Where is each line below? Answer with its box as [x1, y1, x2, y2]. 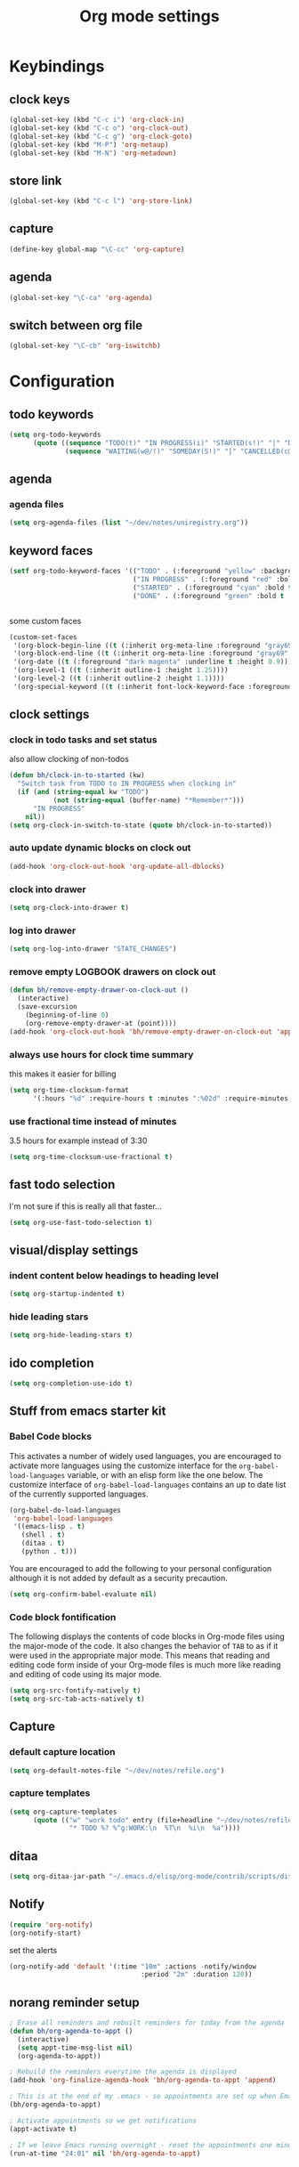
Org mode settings [79, 6, 220, 27]
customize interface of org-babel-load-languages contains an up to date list [9, 1479, 287, 1489]
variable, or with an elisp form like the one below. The [67, 1469, 263, 1480]
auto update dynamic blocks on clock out [9, 841, 191, 854]
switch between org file [9, 318, 143, 333]
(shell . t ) [20, 1530, 66, 1539]
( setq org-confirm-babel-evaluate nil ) [9, 1589, 158, 1599]
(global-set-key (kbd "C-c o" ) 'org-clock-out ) [9, 123, 190, 133]
